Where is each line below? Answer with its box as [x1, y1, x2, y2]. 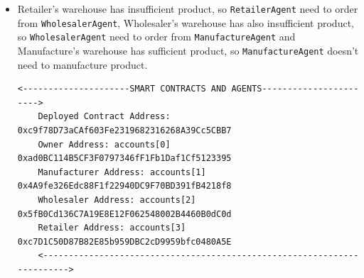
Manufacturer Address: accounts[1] [38, 167, 206, 177]
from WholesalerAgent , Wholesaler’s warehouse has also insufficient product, [17, 15, 354, 30]
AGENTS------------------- [231, 84, 359, 94]
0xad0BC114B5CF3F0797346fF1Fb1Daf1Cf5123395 [17, 153, 232, 164]
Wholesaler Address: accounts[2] [38, 194, 196, 205]
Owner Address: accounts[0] [38, 139, 171, 150]
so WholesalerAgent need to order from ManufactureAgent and [17, 29, 296, 44]
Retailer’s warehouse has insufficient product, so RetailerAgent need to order [17, 1, 358, 16]
